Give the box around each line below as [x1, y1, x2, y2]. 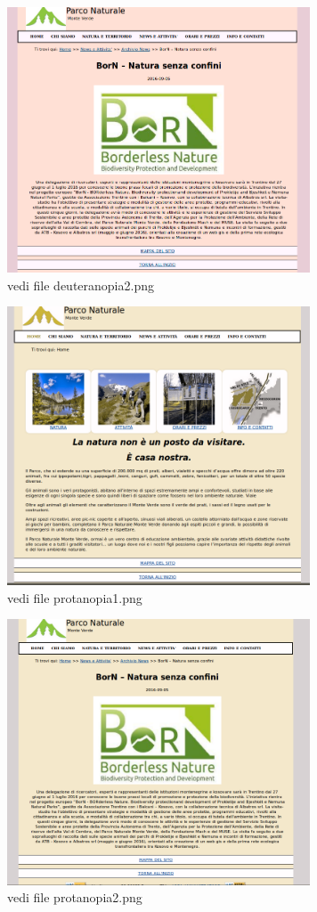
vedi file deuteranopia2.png [7, 275, 154, 294]
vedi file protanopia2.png [7, 888, 142, 907]
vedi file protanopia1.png [7, 588, 142, 607]
